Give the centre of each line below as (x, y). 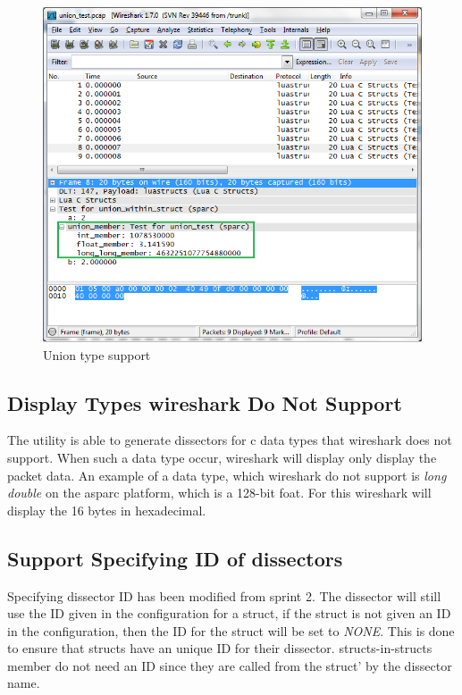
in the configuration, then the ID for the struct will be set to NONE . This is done (231, 630)
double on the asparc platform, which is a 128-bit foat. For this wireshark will (219, 493)
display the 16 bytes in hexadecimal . (107, 510)
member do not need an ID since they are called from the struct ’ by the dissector (230, 665)
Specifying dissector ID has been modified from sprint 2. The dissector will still (224, 595)
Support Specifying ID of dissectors (175, 558)
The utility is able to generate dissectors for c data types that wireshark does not (230, 440)
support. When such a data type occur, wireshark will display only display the (222, 457)
